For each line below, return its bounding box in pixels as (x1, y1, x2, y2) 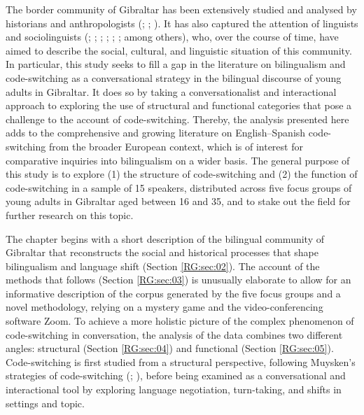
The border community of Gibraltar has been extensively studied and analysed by (6, 2, 357, 16)
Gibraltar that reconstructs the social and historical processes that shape (6, 245, 319, 260)
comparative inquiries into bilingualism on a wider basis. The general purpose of (6, 153, 350, 167)
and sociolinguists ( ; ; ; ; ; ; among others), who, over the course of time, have (6, 29, 339, 44)
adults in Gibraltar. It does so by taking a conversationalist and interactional (6, 84, 337, 99)
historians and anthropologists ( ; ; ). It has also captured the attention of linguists (6, 15, 358, 30)
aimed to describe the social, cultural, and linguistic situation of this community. (6, 43, 352, 57)
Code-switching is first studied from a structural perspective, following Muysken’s (6, 354, 356, 369)
